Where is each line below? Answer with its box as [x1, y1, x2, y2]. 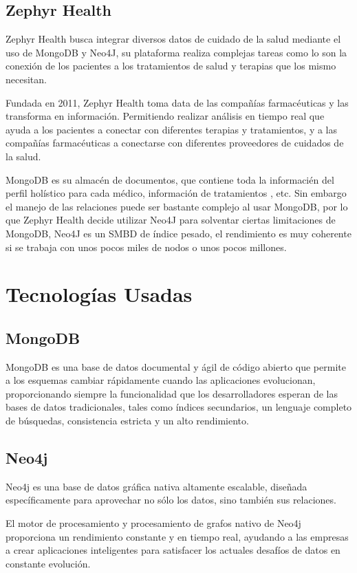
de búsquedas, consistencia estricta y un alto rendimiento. [6, 413, 249, 428]
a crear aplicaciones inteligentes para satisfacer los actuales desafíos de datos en [6, 543, 340, 557]
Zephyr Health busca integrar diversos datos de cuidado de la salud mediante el [6, 32, 341, 46]
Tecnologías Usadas [6, 280, 193, 308]
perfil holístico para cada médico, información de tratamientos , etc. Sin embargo [6, 186, 347, 200]
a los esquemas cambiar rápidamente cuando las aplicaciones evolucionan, [6, 373, 316, 387]
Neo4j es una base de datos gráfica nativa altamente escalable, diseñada [6, 479, 307, 493]
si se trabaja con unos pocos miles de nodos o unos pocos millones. [6, 239, 287, 254]
